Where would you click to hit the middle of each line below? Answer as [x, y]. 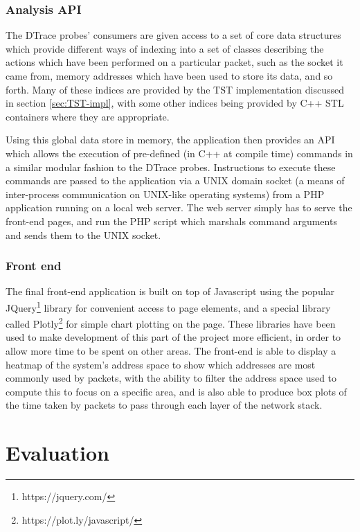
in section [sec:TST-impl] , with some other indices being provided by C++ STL [175, 103]
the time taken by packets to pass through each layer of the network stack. [164, 405]
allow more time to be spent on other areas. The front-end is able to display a [171, 351]
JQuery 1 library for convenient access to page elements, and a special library [168, 306]
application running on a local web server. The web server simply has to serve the [179, 207]
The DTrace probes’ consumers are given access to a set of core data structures [173, 35]
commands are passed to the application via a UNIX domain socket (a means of [175, 180]
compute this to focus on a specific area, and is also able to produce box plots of [176, 391]
